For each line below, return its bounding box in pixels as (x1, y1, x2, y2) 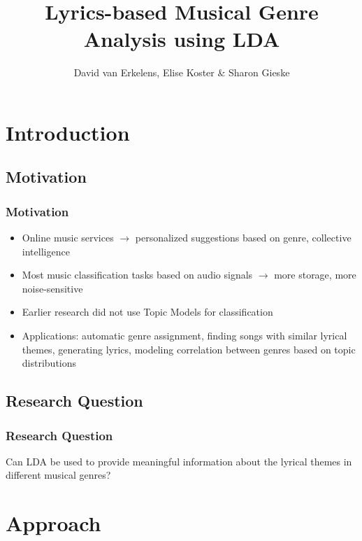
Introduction (6, 118, 130, 146)
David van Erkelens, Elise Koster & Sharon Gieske (73, 65, 290, 80)
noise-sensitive (22, 281, 83, 295)
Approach (6, 509, 101, 538)
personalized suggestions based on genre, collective (135, 230, 352, 245)
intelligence (22, 244, 70, 258)
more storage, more (274, 267, 356, 282)
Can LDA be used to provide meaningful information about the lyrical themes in (6, 454, 352, 468)
